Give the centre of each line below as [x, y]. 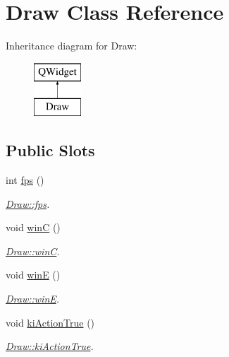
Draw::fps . [28, 203]
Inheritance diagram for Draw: [72, 46]
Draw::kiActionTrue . [50, 346]
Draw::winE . [33, 299]
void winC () [33, 227]
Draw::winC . [33, 251]
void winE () [33, 275]
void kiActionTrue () [50, 322]
